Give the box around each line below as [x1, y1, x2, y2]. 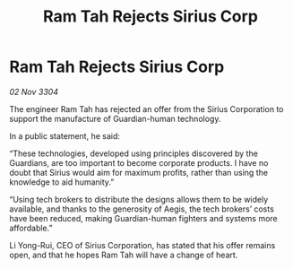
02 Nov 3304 [9, 86, 58, 97]
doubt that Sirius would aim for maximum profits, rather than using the [9, 167, 269, 178]
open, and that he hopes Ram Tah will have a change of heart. [9, 249, 238, 260]
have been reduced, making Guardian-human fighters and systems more [9, 213, 278, 223]
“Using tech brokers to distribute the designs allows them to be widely [9, 194, 269, 204]
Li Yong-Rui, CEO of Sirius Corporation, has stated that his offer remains [9, 239, 276, 250]
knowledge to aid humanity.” [9, 177, 115, 187]
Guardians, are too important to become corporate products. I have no [9, 157, 269, 168]
